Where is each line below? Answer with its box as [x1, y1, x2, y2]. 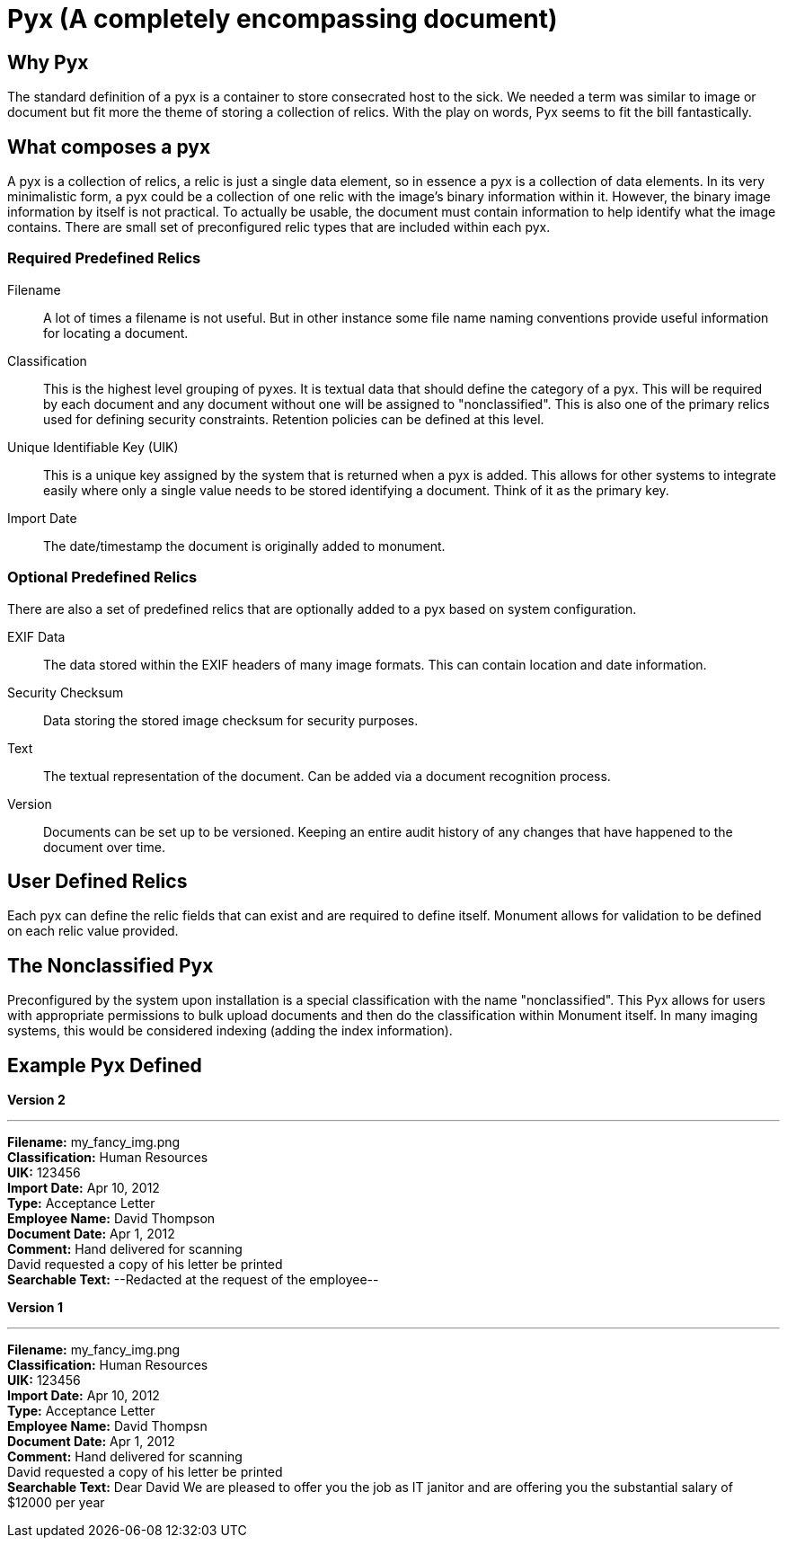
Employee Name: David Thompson [7, 1211, 216, 1227]
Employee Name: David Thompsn [7, 1418, 208, 1434]
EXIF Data [7, 628, 66, 644]
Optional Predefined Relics [7, 568, 198, 587]
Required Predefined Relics [7, 249, 201, 268]
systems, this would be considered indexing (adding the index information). [7, 1023, 453, 1039]
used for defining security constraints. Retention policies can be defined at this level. [43, 411, 544, 427]
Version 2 [7, 1092, 66, 1108]
